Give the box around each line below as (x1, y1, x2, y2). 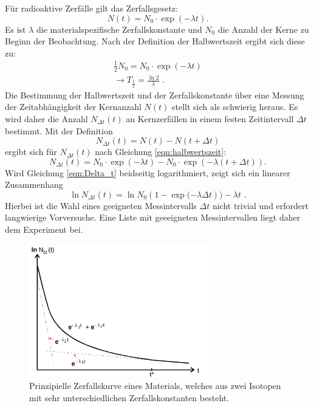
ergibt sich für (5, 145, 57, 158)
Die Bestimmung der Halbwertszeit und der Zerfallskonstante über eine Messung (5, 88, 304, 101)
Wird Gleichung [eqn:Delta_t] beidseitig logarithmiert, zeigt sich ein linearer (5, 166, 290, 179)
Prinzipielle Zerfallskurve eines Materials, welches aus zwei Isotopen (29, 379, 281, 392)
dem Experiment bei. (5, 223, 83, 236)
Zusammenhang (5, 178, 63, 191)
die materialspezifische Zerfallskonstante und (36, 22, 202, 35)
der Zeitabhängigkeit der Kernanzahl (5, 100, 142, 113)
